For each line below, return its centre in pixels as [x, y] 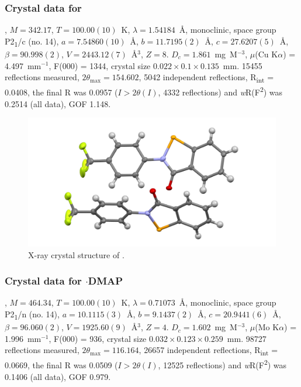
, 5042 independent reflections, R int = [206, 78]
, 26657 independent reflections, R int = [208, 351]
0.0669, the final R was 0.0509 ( [61, 365]
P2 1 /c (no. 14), [32, 42]
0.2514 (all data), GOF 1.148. [58, 103]
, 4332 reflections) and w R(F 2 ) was [220, 91]
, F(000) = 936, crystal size [98, 338]
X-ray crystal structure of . [76, 254]
